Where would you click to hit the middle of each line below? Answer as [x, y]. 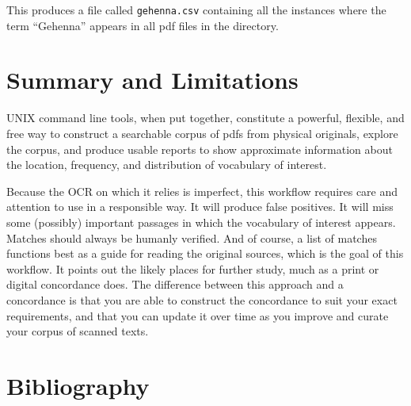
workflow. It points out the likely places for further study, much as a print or [193, 268]
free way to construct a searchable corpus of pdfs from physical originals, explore [202, 133]
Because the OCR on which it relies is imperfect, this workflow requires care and [202, 191]
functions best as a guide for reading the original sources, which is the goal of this [205, 253]
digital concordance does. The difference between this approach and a [175, 284]
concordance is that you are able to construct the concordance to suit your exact [202, 299]
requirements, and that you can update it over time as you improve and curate [198, 315]
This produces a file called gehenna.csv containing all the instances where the [196, 10]
